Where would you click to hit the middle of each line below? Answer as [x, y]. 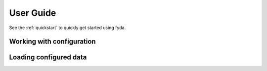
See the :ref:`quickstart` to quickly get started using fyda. [67, 28]
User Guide [33, 13]
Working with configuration [52, 42]
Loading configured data [48, 57]
